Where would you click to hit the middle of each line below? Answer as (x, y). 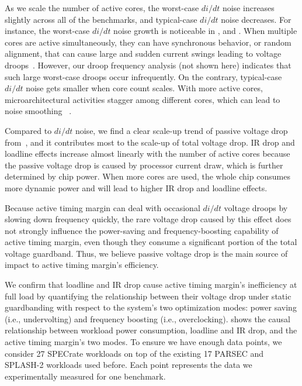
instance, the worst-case (47, 31)
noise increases (248, 8)
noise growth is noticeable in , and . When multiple (205, 31)
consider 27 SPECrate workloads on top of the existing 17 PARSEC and (134, 353)
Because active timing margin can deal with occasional (103, 207)
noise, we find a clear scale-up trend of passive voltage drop (181, 130)
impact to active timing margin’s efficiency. (82, 265)
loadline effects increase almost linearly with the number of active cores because (147, 154)
